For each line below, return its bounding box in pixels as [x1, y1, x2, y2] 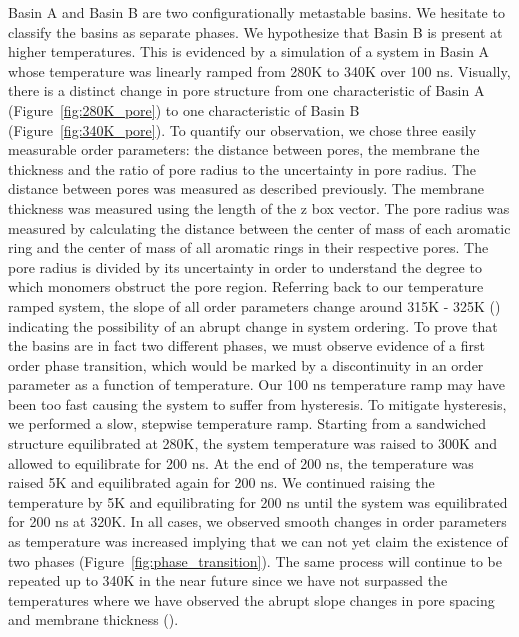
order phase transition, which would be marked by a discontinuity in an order [8, 354, 484, 375]
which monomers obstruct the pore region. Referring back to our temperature [8, 276, 484, 297]
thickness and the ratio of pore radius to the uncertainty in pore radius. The [8, 158, 477, 179]
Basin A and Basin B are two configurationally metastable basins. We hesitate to [8, 2, 505, 22]
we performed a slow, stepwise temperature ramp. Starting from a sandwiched [8, 413, 487, 434]
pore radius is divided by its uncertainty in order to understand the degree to [8, 256, 482, 277]
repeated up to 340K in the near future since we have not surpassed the [8, 570, 448, 591]
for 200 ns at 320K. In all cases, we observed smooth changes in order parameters [8, 511, 507, 532]
